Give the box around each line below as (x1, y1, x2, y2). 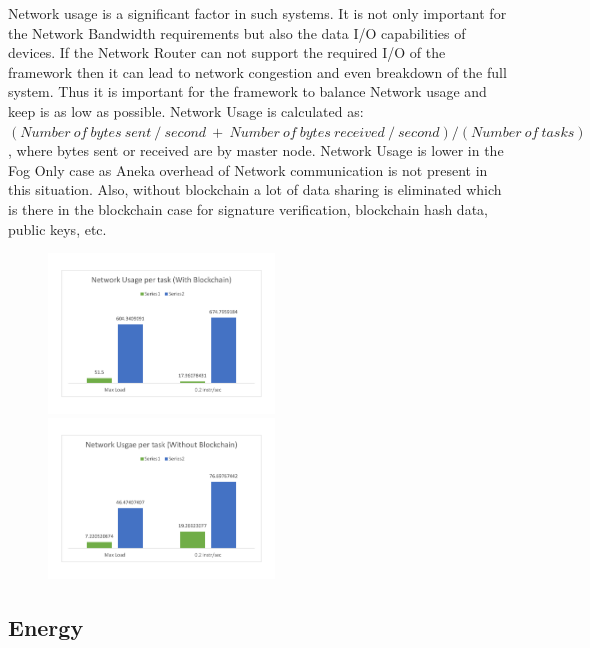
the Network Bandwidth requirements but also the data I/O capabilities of (8, 22, 466, 43)
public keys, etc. (8, 218, 107, 239)
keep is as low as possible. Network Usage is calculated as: (8, 100, 364, 121)
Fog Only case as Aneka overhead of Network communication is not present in (8, 159, 488, 180)
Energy (8, 611, 84, 642)
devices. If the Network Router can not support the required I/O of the (8, 42, 446, 63)
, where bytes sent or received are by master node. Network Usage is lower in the (8, 140, 504, 161)
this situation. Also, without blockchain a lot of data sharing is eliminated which (8, 179, 502, 200)
